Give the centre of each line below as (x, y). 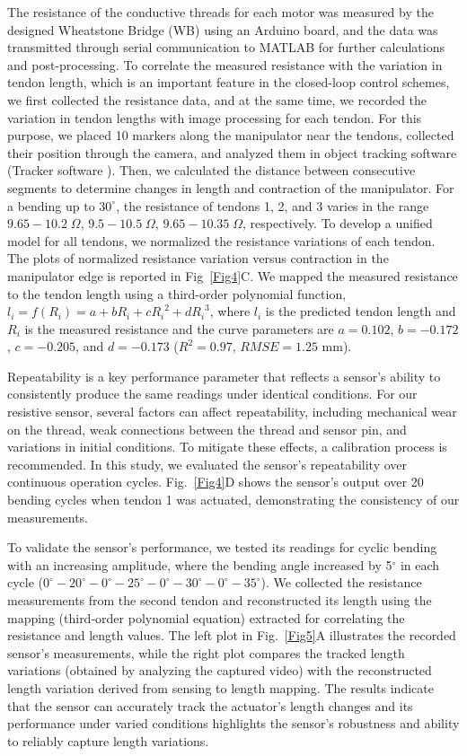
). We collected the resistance (341, 582)
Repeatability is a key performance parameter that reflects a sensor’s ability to (224, 376)
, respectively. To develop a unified (338, 223)
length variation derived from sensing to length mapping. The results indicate (220, 687)
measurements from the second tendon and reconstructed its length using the (220, 600)
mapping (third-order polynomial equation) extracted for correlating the (206, 617)
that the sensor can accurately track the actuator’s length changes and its (210, 705)
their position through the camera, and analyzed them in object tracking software (232, 152)
